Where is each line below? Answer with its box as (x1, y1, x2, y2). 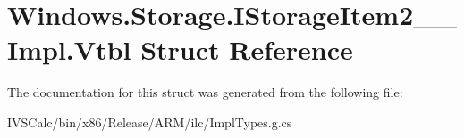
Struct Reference (140, 31, 353, 68)
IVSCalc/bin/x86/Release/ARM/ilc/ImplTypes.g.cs (7, 112, 292, 131)
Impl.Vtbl (7, 31, 131, 68)
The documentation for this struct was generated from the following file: (7, 83, 403, 101)
